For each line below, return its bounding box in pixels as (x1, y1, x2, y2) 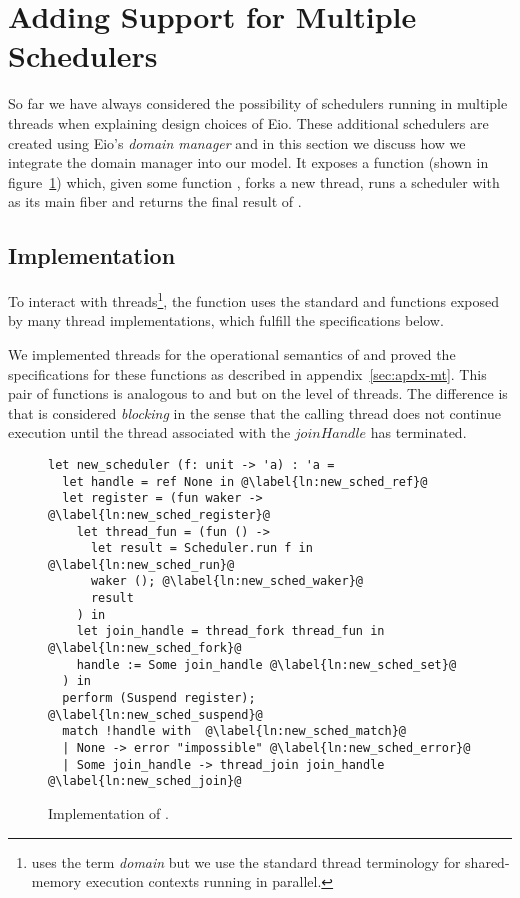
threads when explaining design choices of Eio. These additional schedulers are (8, 112, 489, 133)
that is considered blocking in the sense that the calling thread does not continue (8, 402, 501, 423)
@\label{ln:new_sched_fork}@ (48, 641, 242, 656)
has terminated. (370, 422, 467, 443)
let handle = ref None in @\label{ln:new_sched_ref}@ (62, 474, 428, 489)
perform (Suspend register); (62, 691, 256, 706)
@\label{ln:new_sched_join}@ (48, 774, 242, 789)
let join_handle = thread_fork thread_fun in (76, 624, 385, 639)
